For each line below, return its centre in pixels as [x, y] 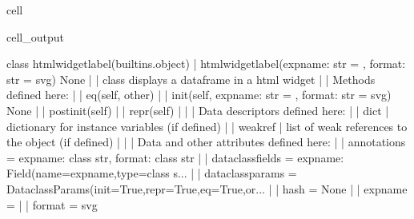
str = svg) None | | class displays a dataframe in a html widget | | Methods [191, 79]
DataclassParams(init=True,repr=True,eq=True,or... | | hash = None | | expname [207, 188]
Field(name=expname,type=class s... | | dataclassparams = [152, 173]
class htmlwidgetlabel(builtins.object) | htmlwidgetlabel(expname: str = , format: [206, 64]
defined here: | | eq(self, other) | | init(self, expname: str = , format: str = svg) [199, 95]
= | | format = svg [52, 204]
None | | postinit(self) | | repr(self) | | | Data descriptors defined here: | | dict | [198, 110]
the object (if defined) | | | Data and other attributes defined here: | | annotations [206, 142]
